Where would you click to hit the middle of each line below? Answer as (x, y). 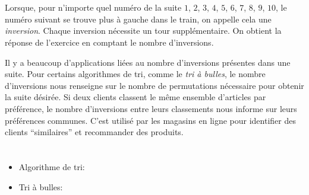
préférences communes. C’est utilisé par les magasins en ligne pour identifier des (150, 120)
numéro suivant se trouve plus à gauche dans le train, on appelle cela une (138, 19)
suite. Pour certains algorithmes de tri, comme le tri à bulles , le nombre (135, 74)
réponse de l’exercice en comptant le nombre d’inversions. (109, 42)
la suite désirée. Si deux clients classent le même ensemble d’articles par (135, 97)
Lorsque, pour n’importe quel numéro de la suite (93, 7)
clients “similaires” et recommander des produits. (94, 132)
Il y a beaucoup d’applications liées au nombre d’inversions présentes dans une (148, 62)
